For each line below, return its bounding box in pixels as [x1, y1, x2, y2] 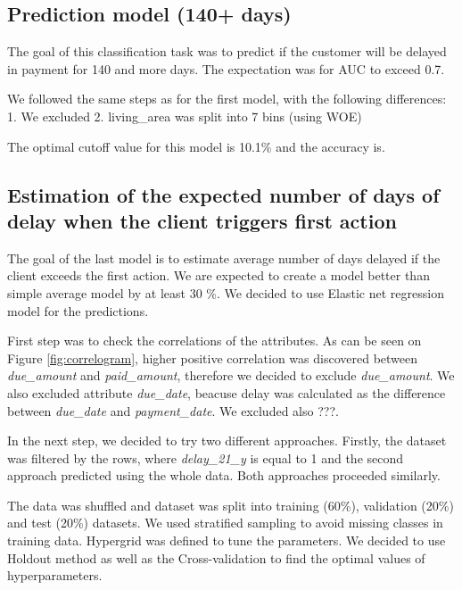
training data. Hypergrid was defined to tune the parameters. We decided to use [7, 531, 446, 550]
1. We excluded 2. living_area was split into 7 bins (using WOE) [7, 106, 362, 125]
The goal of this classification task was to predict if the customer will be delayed [7, 42, 447, 61]
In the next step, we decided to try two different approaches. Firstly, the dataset [7, 431, 447, 450]
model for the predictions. [7, 301, 149, 320]
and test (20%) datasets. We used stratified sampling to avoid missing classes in [7, 513, 443, 532]
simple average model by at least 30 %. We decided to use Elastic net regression [7, 283, 444, 302]
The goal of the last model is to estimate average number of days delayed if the [7, 248, 441, 267]
